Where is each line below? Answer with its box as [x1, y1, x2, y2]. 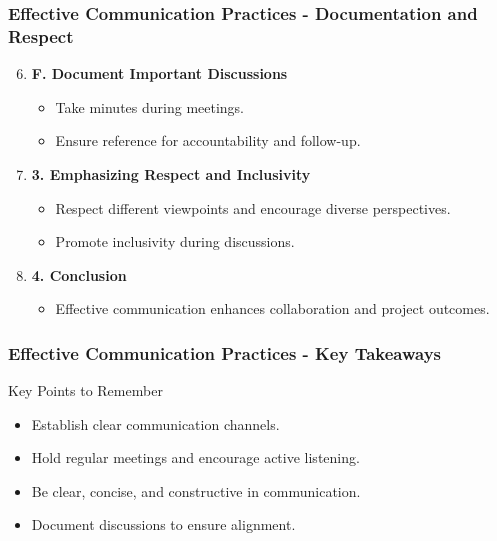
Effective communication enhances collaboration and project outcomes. [55, 298, 490, 319]
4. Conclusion [31, 264, 127, 285]
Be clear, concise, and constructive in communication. [31, 480, 361, 501]
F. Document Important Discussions [31, 63, 288, 84]
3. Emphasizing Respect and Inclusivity [31, 163, 311, 184]
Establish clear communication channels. [31, 413, 280, 434]
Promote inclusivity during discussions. [55, 231, 295, 252]
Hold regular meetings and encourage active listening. [31, 447, 360, 468]
